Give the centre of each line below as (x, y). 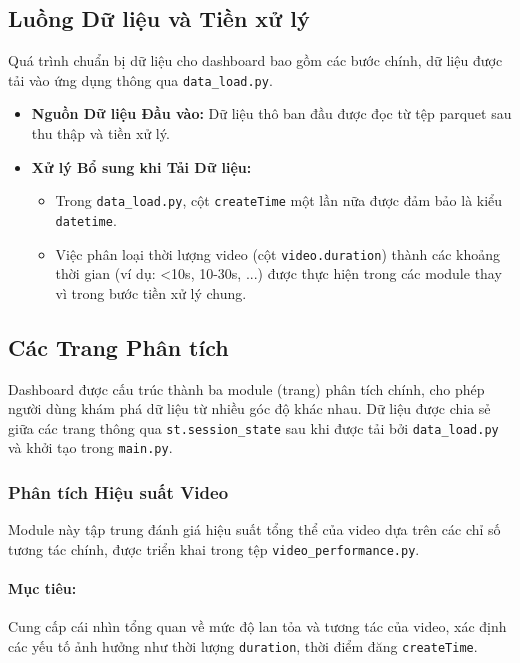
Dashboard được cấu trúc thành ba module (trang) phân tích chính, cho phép (246, 388)
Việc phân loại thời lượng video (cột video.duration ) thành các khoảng (278, 253)
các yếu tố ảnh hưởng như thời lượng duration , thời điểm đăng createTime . (243, 645)
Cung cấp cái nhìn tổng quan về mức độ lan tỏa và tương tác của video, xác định (257, 626)
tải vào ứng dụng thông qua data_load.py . (140, 79)
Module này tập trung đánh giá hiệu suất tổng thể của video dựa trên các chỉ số (254, 529)
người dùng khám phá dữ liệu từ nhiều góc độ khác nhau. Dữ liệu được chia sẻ (249, 408)
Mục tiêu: (42, 588)
